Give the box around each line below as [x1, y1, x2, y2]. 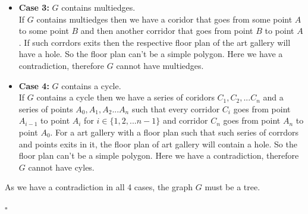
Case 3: [18, 1, 49, 13]
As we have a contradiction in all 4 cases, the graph [5, 181, 193, 193]
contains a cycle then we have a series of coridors [36, 91, 215, 103]
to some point [18, 24, 69, 37]
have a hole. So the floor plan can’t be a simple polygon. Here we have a [18, 48, 283, 60]
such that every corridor [131, 102, 220, 115]
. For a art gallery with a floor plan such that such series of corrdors [50, 125, 298, 138]
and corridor [162, 114, 208, 127]
